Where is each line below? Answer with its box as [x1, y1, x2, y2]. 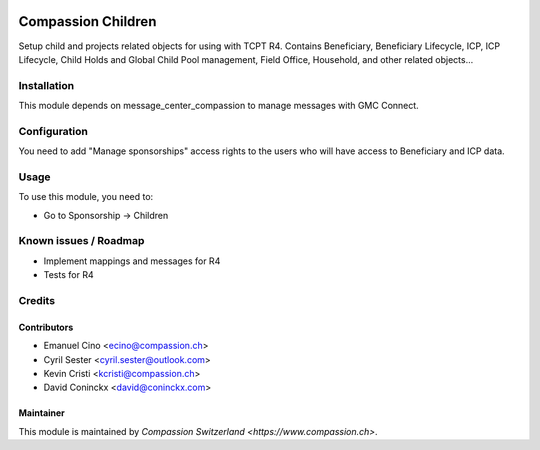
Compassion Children [18, 13, 157, 30]
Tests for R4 [43, 269, 94, 281]
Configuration [18, 124, 89, 138]
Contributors [18, 321, 74, 333]
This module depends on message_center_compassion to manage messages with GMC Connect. [18, 100, 419, 112]
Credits [18, 294, 55, 308]
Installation [18, 78, 75, 92]
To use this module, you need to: [18, 191, 154, 203]
